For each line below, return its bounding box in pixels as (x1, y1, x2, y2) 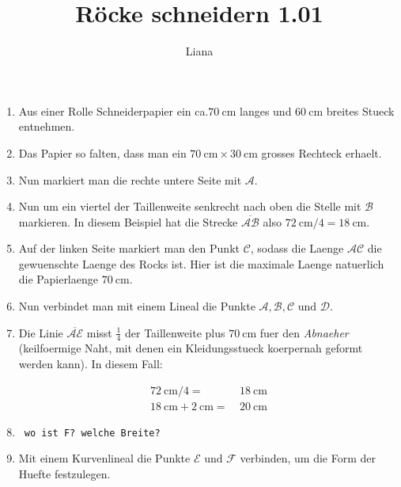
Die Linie (18, 324, 63, 341)
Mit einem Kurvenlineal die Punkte (18, 450, 191, 466)
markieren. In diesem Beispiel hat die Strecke (18, 213, 238, 230)
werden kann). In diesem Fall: (18, 356, 163, 372)
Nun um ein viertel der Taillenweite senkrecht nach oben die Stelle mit (18, 198, 361, 215)
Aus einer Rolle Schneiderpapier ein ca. (18, 102, 209, 119)
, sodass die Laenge (250, 240, 344, 257)
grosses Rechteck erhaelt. (261, 144, 382, 161)
